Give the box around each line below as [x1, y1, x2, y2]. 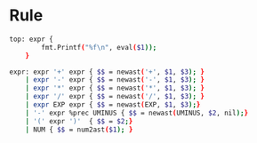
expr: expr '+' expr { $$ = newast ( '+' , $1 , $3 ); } [9, 68, 205, 76]
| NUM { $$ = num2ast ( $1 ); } [25, 125, 133, 134]
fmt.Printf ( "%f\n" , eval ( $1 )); [41, 43, 157, 52]
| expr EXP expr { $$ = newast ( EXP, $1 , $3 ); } [25, 100, 201, 109]
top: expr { [9, 35, 53, 44]
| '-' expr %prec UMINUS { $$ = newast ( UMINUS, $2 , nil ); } [25, 108, 249, 117]
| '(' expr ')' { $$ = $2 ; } [25, 116, 133, 125]
